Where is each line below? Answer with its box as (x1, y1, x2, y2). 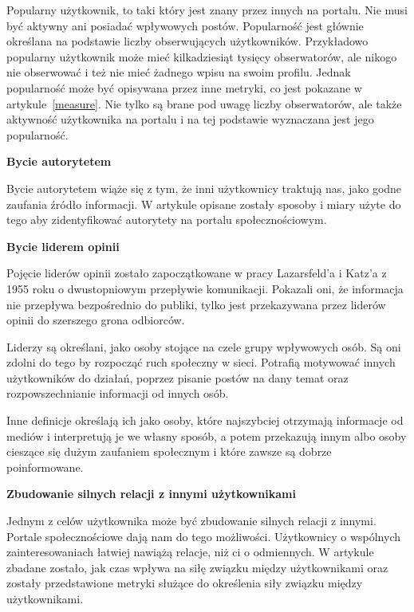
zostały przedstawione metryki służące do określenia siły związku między (6, 575, 363, 591)
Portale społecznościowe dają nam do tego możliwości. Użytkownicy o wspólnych (6, 528, 401, 544)
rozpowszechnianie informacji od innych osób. (6, 385, 229, 402)
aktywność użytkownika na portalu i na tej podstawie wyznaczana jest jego (6, 111, 374, 127)
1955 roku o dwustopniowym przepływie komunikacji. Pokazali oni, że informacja (6, 280, 404, 296)
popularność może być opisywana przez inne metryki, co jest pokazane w (6, 79, 362, 96)
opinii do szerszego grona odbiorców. (6, 312, 185, 328)
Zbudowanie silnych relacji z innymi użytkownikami (6, 485, 296, 502)
